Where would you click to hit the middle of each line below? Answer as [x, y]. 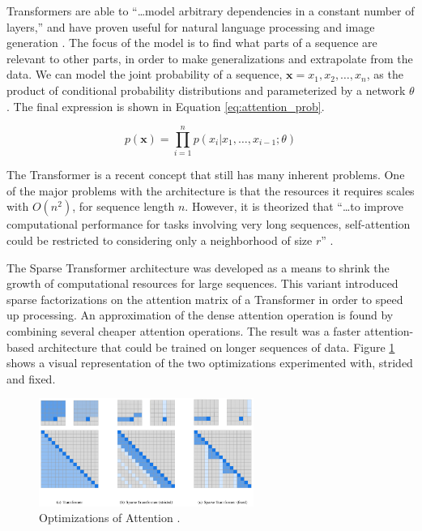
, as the [385, 74]
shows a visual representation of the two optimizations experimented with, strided [210, 363]
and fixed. [31, 378]
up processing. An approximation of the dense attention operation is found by [200, 315]
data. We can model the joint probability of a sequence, [145, 74]
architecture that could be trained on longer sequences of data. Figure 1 [216, 347]
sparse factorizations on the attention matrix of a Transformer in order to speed [205, 299]
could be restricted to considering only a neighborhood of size [160, 240]
